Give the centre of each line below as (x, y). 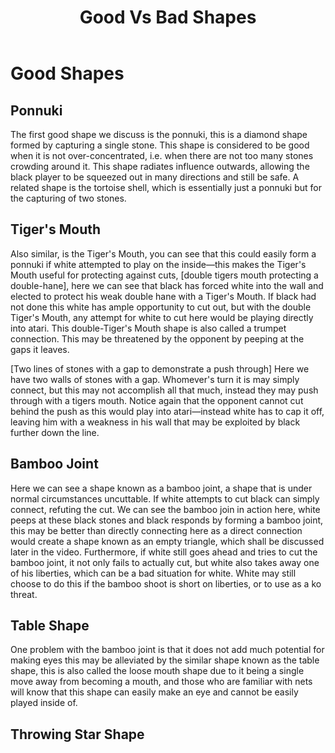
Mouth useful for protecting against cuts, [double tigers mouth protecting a (164, 275)
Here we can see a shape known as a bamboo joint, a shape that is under (161, 488)
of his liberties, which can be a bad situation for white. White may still (153, 573)
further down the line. (55, 432)
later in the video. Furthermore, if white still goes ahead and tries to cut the (164, 552)
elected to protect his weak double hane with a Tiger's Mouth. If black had (163, 296)
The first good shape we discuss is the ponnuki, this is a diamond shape (159, 134)
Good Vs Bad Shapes (168, 17)
